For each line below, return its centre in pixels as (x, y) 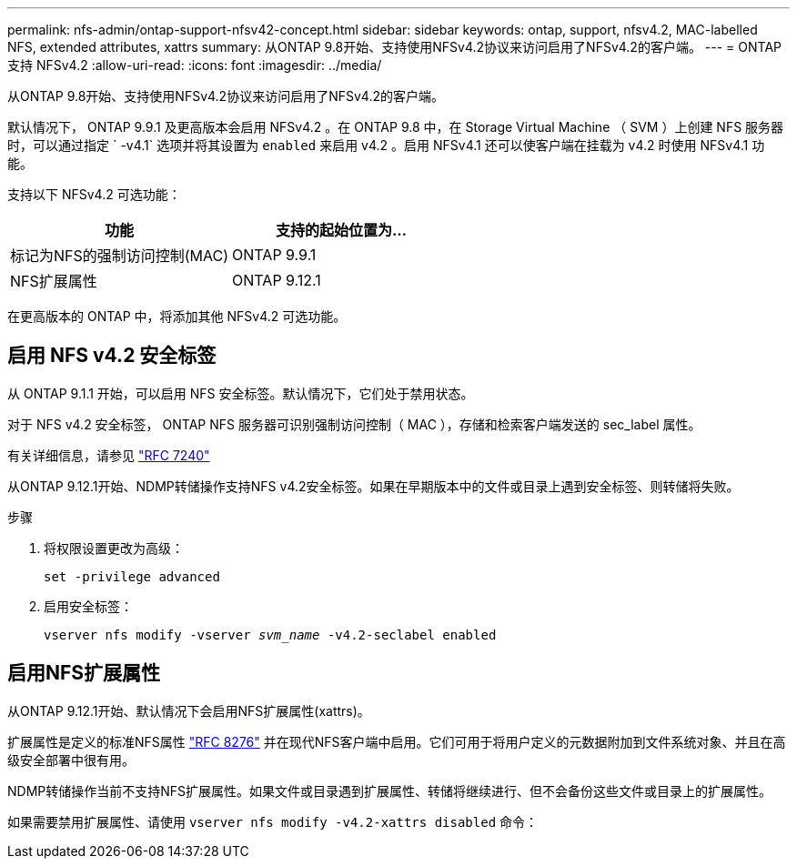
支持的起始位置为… (342, 230)
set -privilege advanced (132, 576)
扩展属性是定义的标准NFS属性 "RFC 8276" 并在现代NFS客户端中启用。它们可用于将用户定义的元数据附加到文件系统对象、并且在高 (397, 741)
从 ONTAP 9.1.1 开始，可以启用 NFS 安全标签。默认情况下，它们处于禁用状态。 (241, 393)
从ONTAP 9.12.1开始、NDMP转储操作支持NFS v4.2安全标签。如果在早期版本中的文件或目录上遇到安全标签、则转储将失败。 (373, 486)
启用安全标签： (88, 606)
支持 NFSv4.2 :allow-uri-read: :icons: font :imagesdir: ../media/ (195, 65)
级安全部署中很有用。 (71, 760)
